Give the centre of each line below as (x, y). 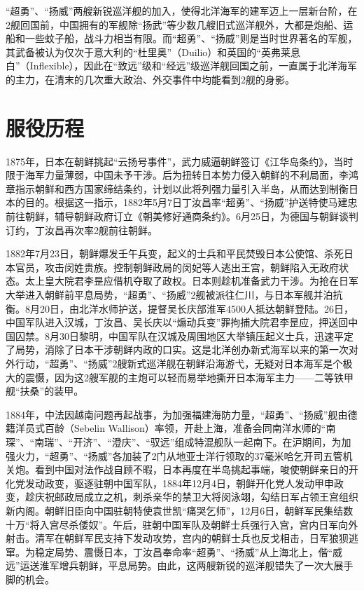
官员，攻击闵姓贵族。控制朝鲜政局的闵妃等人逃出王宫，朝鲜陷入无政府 (177, 267)
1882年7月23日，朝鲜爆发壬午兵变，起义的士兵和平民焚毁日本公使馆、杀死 (175, 253)
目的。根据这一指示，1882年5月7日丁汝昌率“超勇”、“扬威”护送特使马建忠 (191, 202)
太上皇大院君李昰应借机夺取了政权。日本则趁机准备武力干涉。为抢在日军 (191, 281)
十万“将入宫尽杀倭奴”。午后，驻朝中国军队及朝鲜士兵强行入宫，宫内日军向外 (182, 524)
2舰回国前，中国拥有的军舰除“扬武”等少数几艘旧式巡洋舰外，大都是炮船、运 (180, 24)
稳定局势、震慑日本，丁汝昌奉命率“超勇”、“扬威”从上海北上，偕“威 (189, 551)
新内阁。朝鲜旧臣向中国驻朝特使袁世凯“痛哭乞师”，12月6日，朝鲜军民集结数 (180, 510)
